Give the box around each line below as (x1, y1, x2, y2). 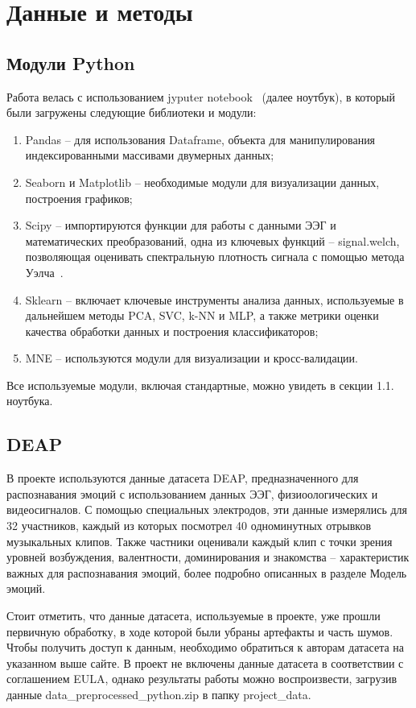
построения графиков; (25, 189, 133, 206)
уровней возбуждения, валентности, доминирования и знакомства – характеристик (6, 549, 410, 565)
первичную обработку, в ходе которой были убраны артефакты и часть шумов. (6, 623, 393, 640)
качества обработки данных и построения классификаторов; (25, 322, 319, 339)
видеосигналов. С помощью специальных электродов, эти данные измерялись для (6, 501, 408, 518)
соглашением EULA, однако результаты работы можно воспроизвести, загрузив (6, 670, 397, 687)
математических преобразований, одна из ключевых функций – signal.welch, (25, 232, 400, 249)
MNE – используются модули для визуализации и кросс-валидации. (25, 350, 359, 366)
